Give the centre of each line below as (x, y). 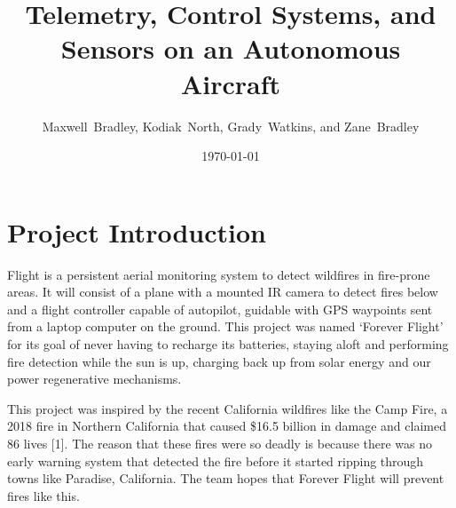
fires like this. (43, 495)
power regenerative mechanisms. (94, 379)
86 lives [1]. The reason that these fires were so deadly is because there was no (220, 443)
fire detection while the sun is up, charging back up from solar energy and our (219, 361)
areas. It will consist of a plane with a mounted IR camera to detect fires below (223, 292)
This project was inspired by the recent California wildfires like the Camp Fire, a (228, 408)
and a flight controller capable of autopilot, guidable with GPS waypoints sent (220, 309)
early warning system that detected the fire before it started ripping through (216, 460)
